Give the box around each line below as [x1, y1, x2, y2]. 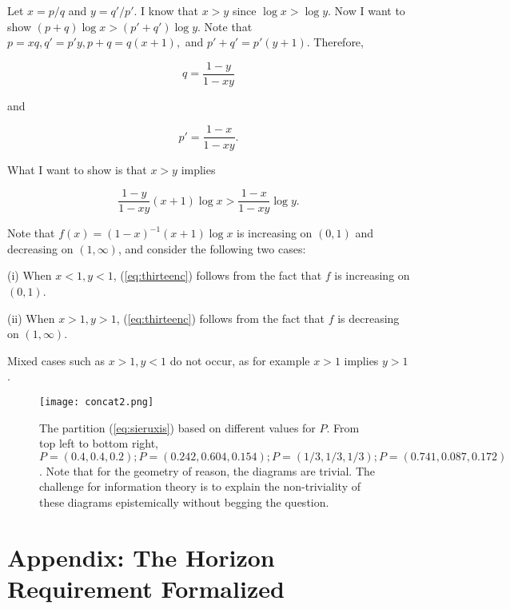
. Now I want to [328, 2, 405, 18]
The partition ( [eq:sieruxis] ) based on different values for [39, 419, 316, 436]
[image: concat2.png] [39, 396, 154, 408]
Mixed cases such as [7, 352, 105, 368]
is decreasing [337, 309, 400, 326]
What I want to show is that [7, 161, 147, 177]
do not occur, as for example [169, 352, 310, 368]
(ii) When [7, 309, 55, 326]
